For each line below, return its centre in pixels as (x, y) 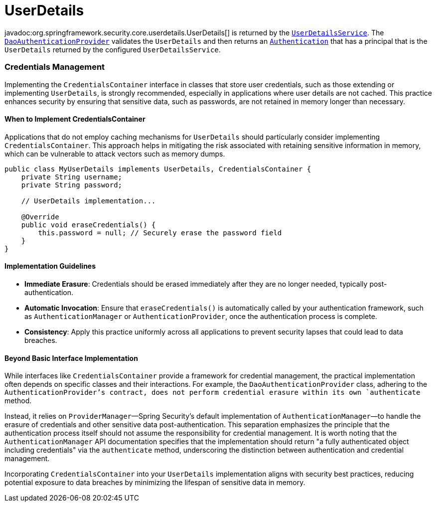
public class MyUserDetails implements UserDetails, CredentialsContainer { (158, 169)
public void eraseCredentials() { (88, 225)
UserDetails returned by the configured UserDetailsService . (113, 49)
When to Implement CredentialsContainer (75, 119)
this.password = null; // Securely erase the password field (160, 233)
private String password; (72, 185)
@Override (40, 217)
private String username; (72, 177)
